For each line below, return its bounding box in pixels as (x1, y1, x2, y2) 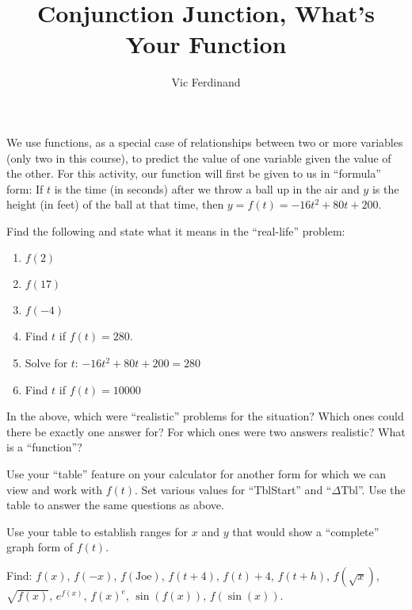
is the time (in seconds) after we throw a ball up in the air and (54, 180, 360, 197)
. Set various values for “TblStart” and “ (135, 481, 332, 497)
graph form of (6, 539, 74, 555)
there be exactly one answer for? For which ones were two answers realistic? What (6, 423, 406, 439)
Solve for (25, 355, 68, 371)
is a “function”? (6, 439, 82, 455)
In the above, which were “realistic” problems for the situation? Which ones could (6, 408, 404, 424)
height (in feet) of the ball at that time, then (6, 196, 224, 213)
